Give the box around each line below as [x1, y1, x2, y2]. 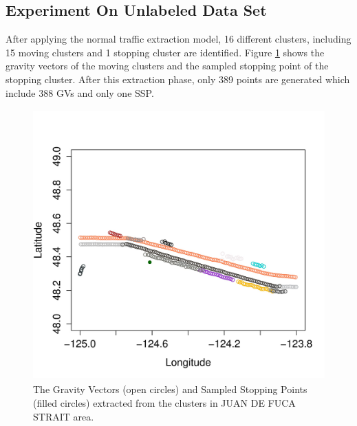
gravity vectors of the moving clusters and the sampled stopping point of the [6, 58, 329, 73]
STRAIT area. [33, 409, 94, 423]
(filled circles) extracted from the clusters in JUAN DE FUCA [33, 395, 296, 410]
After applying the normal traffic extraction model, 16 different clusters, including [6, 32, 351, 46]
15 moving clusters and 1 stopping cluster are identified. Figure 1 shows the [6, 45, 325, 59]
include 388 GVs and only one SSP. [6, 85, 154, 100]
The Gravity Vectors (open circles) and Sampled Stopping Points [33, 382, 307, 396]
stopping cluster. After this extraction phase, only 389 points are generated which [6, 71, 350, 86]
